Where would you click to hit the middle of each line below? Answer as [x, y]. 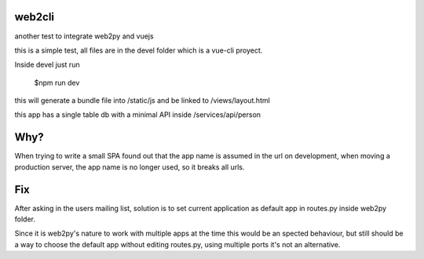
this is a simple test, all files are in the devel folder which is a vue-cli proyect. [139, 50]
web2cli [35, 17]
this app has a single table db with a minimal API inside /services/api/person [138, 115]
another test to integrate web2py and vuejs [84, 36]
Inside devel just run [47, 65]
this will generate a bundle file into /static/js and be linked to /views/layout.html [142, 100]
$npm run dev [57, 82]
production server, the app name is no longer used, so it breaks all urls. [130, 167]
